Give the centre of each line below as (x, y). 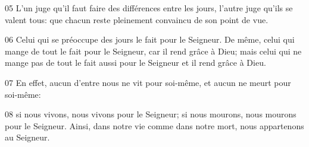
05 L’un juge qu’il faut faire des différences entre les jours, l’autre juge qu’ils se (149, 8)
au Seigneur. (27, 137)
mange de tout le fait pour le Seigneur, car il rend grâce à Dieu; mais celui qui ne (153, 51)
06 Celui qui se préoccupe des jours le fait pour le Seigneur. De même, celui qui (150, 39)
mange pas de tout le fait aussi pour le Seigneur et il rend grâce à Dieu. (135, 63)
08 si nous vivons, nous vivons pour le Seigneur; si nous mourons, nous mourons (151, 114)
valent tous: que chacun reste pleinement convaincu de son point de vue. (137, 19)
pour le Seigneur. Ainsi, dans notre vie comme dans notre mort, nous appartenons (154, 125)
